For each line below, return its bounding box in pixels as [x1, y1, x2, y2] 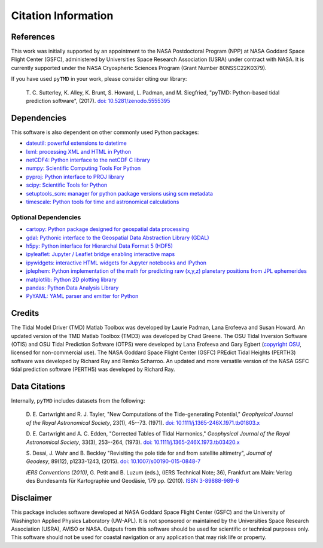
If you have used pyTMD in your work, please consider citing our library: [11, 75, 187, 83]
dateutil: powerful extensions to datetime [26, 139, 127, 147]
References [11, 32, 55, 42]
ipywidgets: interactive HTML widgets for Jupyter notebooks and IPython [26, 259, 206, 266]
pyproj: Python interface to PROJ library [26, 173, 124, 180]
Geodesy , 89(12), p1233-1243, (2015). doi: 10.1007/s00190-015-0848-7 [26, 458, 201, 465]
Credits [11, 308, 39, 318]
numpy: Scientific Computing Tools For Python [26, 165, 141, 172]
